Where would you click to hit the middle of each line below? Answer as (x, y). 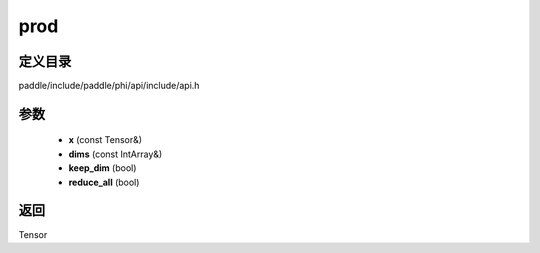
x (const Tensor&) (105, 140)
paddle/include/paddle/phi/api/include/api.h (109, 86)
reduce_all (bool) (104, 182)
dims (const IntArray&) (115, 154)
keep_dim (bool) (102, 168)
